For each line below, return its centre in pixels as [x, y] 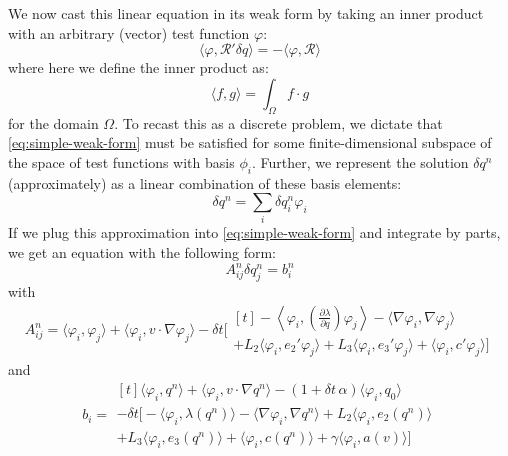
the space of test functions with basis [121, 161]
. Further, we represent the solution [360, 161]
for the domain [53, 122]
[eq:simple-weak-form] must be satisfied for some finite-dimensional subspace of [250, 142]
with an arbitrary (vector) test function [129, 32]
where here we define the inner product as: [138, 67]
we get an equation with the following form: [142, 252]
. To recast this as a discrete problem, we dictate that [278, 122]
